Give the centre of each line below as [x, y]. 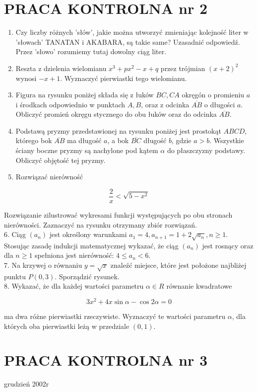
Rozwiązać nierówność [49, 177]
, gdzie [181, 140]
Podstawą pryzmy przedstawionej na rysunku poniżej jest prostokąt [118, 130]
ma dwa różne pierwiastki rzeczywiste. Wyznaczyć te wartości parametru [115, 316]
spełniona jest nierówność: [74, 255]
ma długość [84, 140]
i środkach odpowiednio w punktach [70, 104]
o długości [220, 104]
